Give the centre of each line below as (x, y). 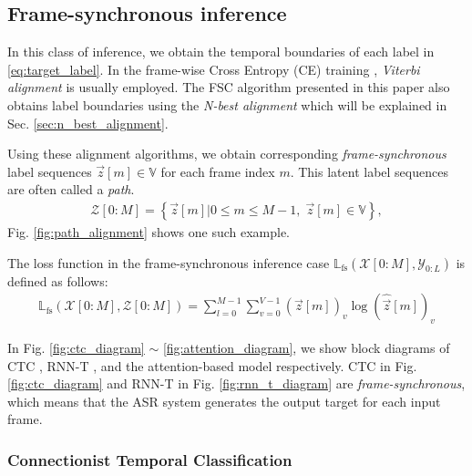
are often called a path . (71, 189)
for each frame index (218, 171)
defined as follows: (58, 280)
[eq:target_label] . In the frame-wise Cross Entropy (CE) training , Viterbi (214, 69)
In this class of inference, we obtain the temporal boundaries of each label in (221, 52)
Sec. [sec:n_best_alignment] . (88, 123)
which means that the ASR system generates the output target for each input (224, 401)
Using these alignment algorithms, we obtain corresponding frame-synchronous (227, 154)
